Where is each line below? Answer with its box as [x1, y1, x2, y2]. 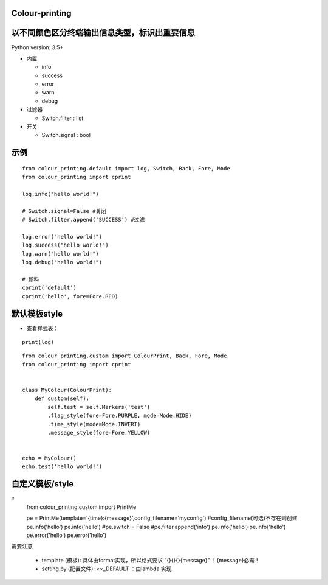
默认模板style [11, 308, 63, 319]
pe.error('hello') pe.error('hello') [26, 531, 107, 539]
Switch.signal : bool [41, 131, 91, 139]
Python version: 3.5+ [11, 43, 64, 51]
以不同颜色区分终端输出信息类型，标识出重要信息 [11, 27, 195, 38]
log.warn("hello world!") [22, 250, 100, 257]
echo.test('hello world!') [22, 463, 103, 470]
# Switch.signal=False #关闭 [22, 208, 106, 214]
